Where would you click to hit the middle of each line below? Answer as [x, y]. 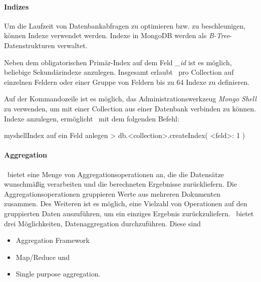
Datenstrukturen [30, 45]
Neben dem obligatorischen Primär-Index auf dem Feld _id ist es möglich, [118, 62]
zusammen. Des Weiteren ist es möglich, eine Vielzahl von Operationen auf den [126, 203]
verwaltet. [72, 45]
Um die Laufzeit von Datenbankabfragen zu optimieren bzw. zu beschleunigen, [125, 25]
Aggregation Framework [53, 240]
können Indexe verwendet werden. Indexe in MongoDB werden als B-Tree [117, 35]
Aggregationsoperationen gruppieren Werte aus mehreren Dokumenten [112, 193]
